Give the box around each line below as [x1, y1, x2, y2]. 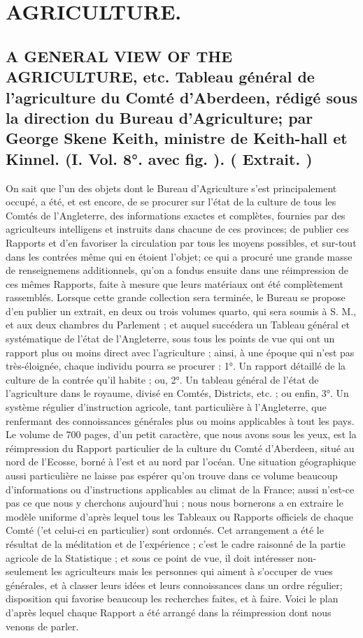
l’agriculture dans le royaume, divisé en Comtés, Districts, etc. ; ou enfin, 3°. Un [6, 386, 349, 400]
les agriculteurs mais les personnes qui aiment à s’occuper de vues [51, 564, 333, 579]
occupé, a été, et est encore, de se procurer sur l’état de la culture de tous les [6, 194, 336, 209]
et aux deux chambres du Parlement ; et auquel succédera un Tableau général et [6, 317, 350, 332]
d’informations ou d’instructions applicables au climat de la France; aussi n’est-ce [6, 481, 355, 496]
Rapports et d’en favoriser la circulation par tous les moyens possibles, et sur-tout [6, 235, 357, 249]
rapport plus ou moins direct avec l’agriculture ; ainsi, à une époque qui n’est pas [6, 345, 355, 359]
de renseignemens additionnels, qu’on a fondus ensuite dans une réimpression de [6, 263, 348, 277]
